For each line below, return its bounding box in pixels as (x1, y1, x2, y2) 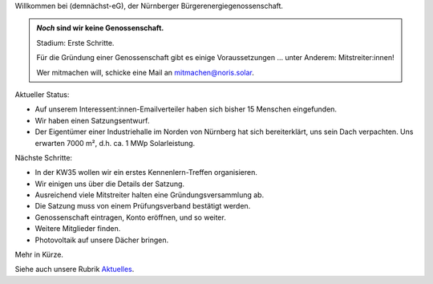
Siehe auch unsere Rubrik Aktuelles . (14, 265, 135, 274)
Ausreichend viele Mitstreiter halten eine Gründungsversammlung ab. (34, 190, 265, 200)
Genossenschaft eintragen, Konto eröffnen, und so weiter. (34, 213, 226, 222)
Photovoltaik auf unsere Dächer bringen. (34, 235, 169, 245)
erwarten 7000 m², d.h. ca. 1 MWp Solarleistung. (34, 138, 196, 148)
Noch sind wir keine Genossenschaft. (36, 23, 164, 33)
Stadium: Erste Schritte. (36, 38, 115, 47)
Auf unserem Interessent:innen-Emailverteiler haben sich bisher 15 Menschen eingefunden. (34, 104, 337, 114)
